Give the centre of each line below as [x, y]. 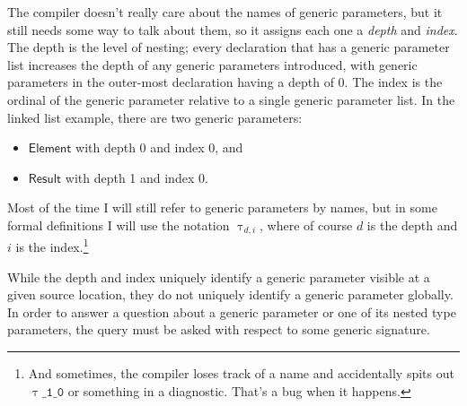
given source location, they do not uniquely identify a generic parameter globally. [230, 294]
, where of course [306, 225]
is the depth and [412, 225]
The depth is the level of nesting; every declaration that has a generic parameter [229, 47]
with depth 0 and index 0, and [159, 147]
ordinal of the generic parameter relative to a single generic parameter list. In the [231, 99]
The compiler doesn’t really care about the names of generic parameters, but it [225, 12]
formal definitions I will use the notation [119, 225]
